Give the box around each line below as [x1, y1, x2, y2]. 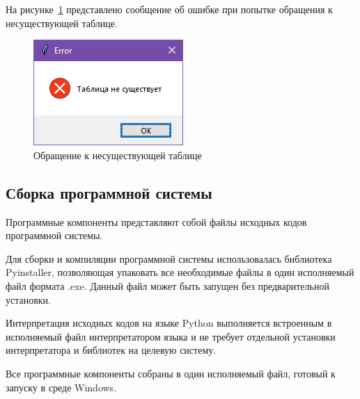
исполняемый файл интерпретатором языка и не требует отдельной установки [6, 329, 336, 343]
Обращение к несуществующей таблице [33, 147, 202, 162]
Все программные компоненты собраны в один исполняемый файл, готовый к [6, 366, 336, 380]
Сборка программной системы [6, 181, 212, 203]
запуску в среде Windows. [6, 380, 117, 394]
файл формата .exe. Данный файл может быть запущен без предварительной [6, 278, 329, 293]
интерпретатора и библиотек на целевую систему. [6, 343, 217, 357]
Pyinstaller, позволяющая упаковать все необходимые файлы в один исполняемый [6, 265, 354, 279]
